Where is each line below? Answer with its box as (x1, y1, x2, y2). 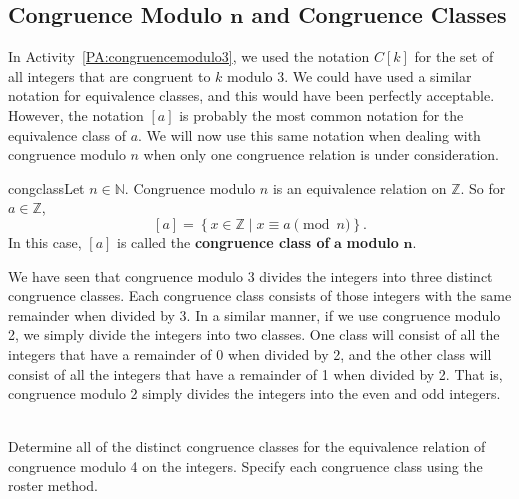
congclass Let (8, 177, 85, 198)
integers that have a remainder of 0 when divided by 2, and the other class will (8, 343, 492, 364)
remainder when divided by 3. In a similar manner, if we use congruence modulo (8, 304, 501, 325)
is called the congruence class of (117, 231, 330, 252)
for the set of (414, 46, 494, 67)
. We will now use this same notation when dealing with (138, 124, 481, 145)
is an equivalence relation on (272, 177, 447, 198)
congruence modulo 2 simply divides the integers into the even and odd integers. (8, 383, 501, 404)
